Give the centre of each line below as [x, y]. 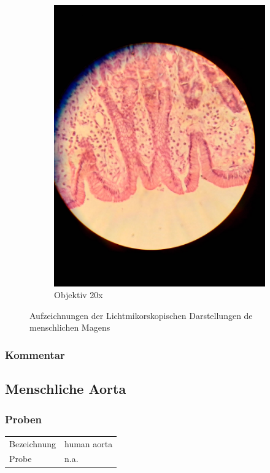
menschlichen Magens [70, 327]
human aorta [89, 443]
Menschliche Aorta [66, 389]
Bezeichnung [33, 443]
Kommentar [35, 354]
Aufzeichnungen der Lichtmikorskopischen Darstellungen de [141, 315]
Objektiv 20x [79, 295]
